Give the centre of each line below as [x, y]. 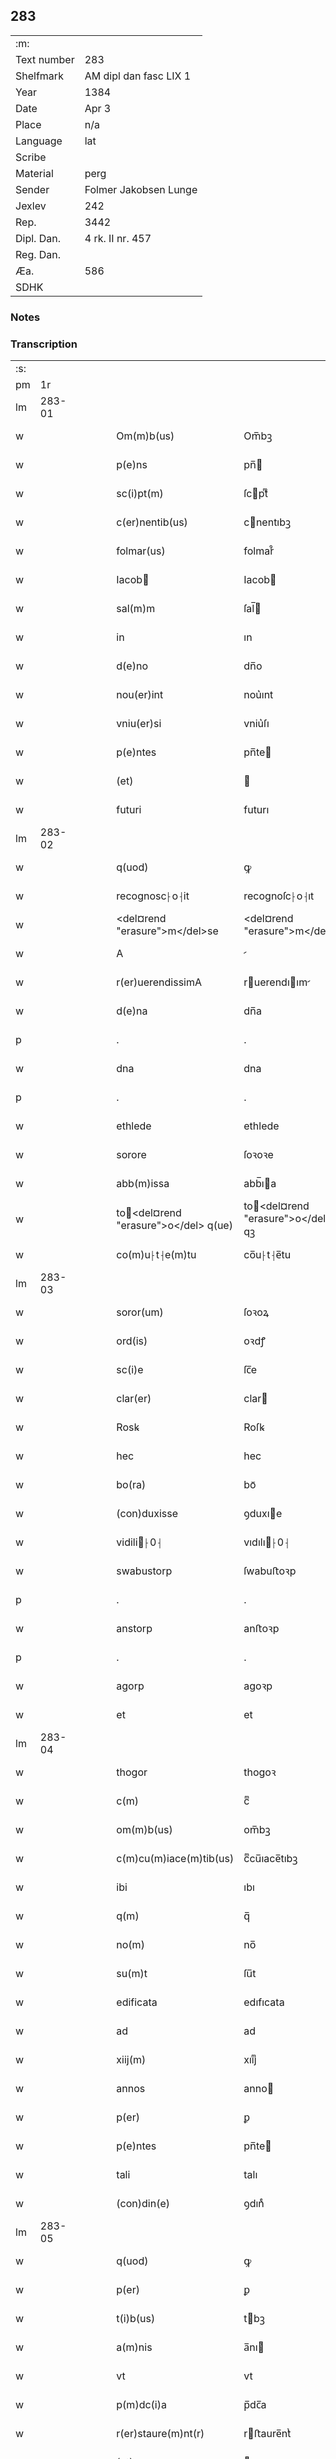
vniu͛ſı [256, 724]
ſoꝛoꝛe [258, 1155]
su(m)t [132, 1974]
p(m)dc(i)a [141, 2405]
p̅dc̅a [255, 2405]
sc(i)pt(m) [140, 494]
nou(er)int [140, 695]
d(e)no [132, 666]
